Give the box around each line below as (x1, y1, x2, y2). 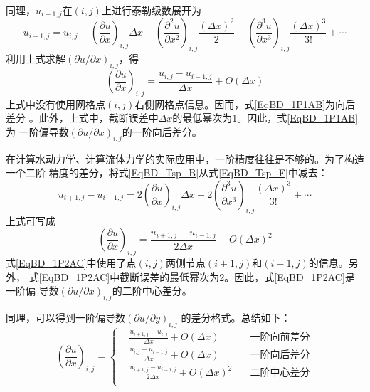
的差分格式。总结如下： (181, 310, 291, 325)
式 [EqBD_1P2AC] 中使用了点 (6, 255, 137, 270)
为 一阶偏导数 (6, 125, 69, 139)
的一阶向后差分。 (122, 125, 202, 139)
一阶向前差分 (250, 332, 310, 343)
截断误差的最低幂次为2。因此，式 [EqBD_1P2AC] (120, 269, 345, 284)
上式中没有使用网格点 (6, 96, 105, 111)
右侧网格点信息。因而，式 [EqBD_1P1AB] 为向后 (134, 96, 356, 111)
